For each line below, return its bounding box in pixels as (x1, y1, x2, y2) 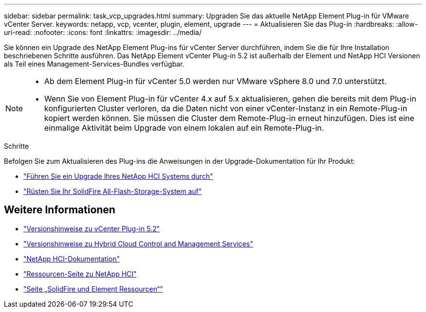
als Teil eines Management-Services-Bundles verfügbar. (4, 60, 184, 68)
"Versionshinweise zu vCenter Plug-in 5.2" (23, 224, 160, 233)
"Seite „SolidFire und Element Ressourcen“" (23, 284, 163, 293)
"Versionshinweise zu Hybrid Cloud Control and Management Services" (23, 239, 253, 248)
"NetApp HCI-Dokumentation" (23, 254, 120, 263)
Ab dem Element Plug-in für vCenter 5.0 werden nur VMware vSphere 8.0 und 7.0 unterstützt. (44, 76, 387, 86)
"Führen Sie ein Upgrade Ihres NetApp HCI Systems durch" (23, 172, 213, 180)
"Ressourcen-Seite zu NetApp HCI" (23, 269, 137, 278)
